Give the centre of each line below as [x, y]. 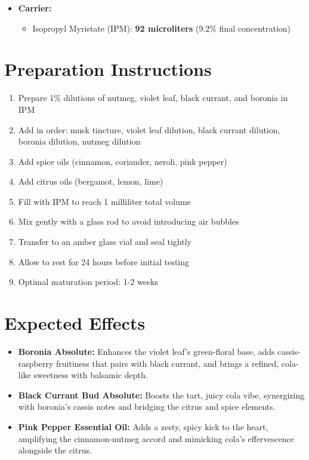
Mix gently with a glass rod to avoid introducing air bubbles [129, 221]
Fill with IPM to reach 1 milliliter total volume [104, 201]
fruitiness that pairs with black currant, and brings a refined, [168, 363]
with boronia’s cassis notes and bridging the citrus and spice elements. [147, 407]
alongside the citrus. [55, 450]
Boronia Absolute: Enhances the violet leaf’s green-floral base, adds [146, 351]
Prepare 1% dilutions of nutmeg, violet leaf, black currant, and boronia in [153, 98]
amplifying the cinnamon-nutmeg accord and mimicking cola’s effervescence [156, 438]
